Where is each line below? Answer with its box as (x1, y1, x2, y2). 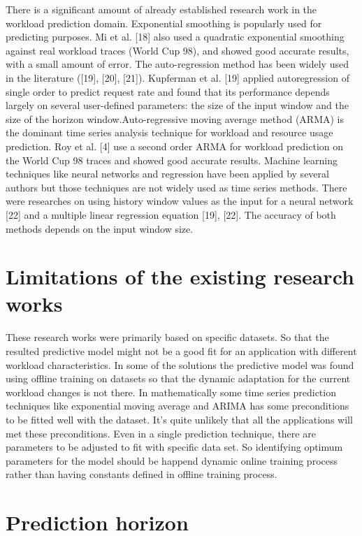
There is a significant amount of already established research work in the (6, 2, 317, 16)
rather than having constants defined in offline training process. (6, 467, 277, 481)
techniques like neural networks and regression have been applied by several (6, 166, 329, 181)
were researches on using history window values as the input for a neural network (6, 194, 354, 208)
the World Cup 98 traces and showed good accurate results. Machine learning (6, 152, 338, 167)
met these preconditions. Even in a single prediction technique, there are (6, 426, 316, 440)
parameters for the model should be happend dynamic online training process (6, 453, 338, 468)
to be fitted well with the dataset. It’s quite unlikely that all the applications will (6, 412, 353, 426)
